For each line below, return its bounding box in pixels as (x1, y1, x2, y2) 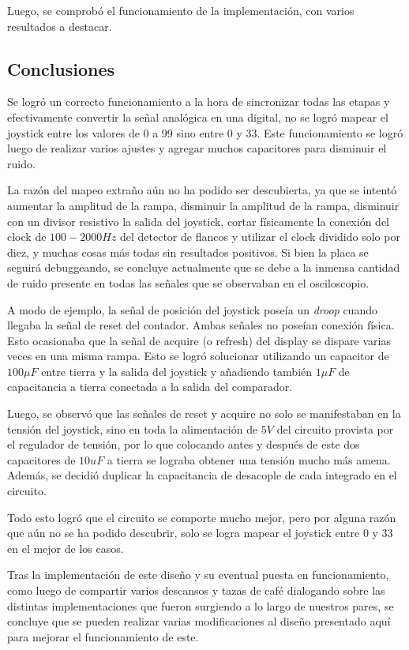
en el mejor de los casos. (7, 539, 124, 556)
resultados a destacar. (7, 17, 112, 34)
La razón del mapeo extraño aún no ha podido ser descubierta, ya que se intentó (7, 182, 397, 198)
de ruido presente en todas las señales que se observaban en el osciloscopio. (7, 274, 370, 291)
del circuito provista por (276, 420, 394, 437)
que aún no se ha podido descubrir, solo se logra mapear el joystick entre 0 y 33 (7, 524, 393, 541)
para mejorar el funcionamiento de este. (7, 628, 199, 644)
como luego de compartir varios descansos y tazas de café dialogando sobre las (7, 582, 385, 599)
